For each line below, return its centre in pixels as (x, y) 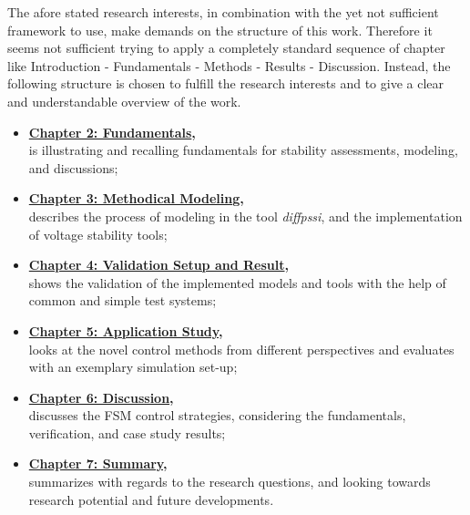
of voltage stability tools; (98, 234)
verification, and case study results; (127, 433)
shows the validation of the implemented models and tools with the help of (237, 282)
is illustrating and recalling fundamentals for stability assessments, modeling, (243, 150)
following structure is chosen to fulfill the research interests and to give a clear (225, 83)
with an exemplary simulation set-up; (133, 367)
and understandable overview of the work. (124, 101)
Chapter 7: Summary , (98, 463)
